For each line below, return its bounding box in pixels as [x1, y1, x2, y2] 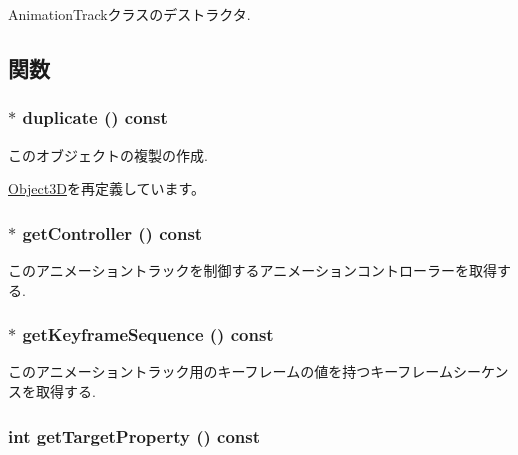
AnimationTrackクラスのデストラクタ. [8, 4, 251, 24]
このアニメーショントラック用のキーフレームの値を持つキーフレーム [8, 361, 453, 382]
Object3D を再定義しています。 [8, 178, 206, 199]
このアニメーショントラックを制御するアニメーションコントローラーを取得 [8, 260, 497, 280]
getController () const [22, 220, 203, 245]
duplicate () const [22, 105, 168, 130]
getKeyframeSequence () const [22, 322, 274, 347]
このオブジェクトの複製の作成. [8, 144, 208, 165]
